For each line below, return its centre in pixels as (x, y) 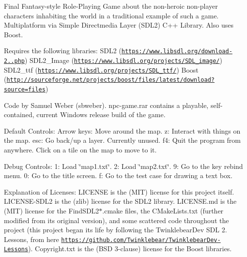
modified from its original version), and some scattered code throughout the (116, 220)
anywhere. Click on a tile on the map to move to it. (80, 150)
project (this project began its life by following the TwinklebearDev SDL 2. (116, 230)
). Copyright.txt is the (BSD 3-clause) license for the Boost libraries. (130, 249)
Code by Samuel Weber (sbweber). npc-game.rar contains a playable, (106, 105)
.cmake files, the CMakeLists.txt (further (163, 211)
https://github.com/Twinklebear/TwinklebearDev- (141, 240)
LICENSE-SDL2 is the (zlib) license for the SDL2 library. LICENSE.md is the (120, 201)
